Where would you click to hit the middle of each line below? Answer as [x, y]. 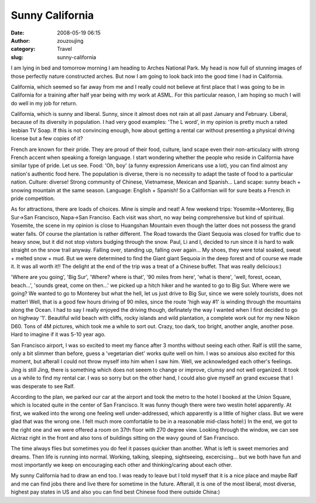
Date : [18, 33]
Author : [20, 40]
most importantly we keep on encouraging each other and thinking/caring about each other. [121, 465]
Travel [65, 49]
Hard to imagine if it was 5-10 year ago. [58, 335]
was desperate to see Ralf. [43, 386]
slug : [17, 57]
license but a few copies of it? [47, 139]
